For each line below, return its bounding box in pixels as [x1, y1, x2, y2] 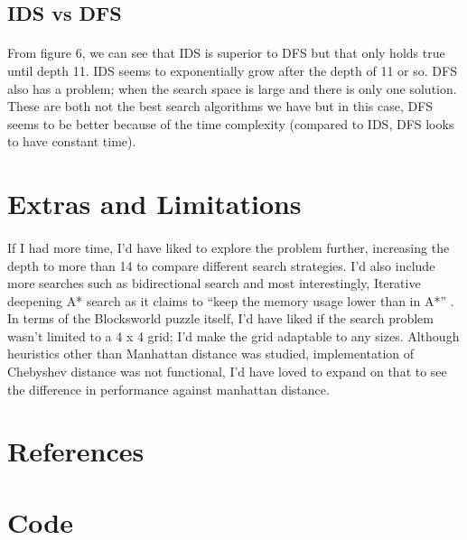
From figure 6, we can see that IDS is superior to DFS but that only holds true [7, 43, 445, 62]
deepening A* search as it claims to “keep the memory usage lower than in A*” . [7, 291, 454, 310]
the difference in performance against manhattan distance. [7, 379, 330, 398]
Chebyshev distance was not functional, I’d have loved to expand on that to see [7, 362, 447, 381]
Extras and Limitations [7, 185, 302, 222]
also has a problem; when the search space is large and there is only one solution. [7, 79, 457, 98]
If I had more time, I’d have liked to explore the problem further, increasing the [7, 237, 450, 256]
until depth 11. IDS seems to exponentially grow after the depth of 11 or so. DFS [7, 61, 457, 79]
